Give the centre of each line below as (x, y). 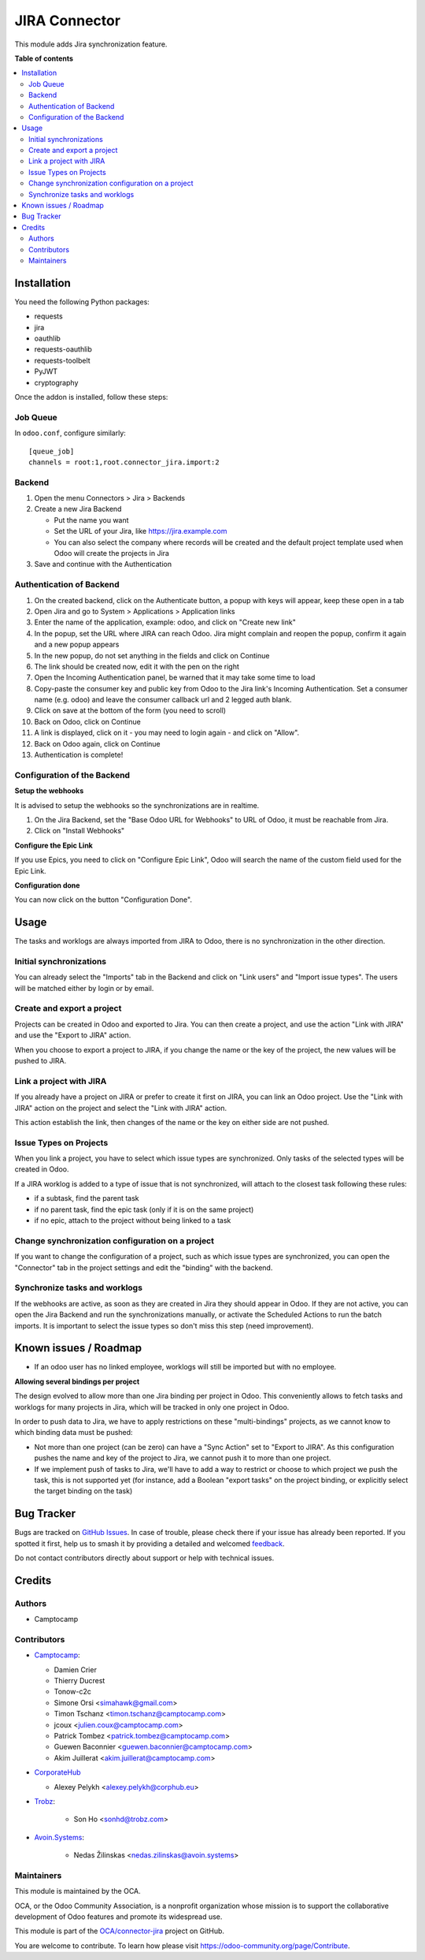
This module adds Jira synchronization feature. (91, 44)
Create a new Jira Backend (78, 509)
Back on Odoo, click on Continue (87, 721)
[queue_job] (52, 451)
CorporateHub (58, 1772)
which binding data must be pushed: (74, 1433)
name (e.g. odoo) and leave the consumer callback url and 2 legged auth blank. (163, 700)
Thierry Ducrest (79, 1681)
